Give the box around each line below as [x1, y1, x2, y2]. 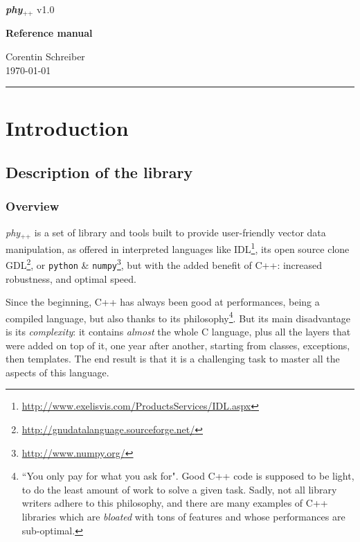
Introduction [6, 114, 129, 142]
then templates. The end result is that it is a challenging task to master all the [6, 351, 340, 366]
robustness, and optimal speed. [6, 271, 136, 286]
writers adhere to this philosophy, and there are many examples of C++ [21, 496, 328, 510]
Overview [6, 198, 60, 215]
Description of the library [6, 161, 193, 182]
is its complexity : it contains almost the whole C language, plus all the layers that [6, 324, 351, 339]
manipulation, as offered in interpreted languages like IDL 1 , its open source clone [6, 240, 350, 256]
